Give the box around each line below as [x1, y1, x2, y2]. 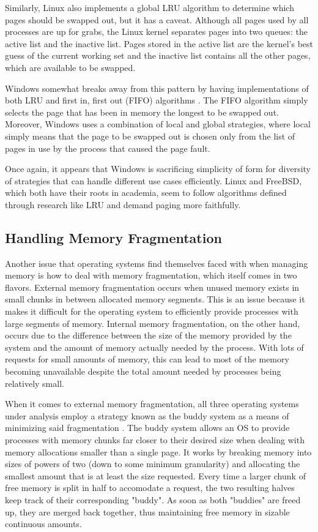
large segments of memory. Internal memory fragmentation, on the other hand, [5, 317, 300, 329]
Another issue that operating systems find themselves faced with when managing [5, 257, 308, 269]
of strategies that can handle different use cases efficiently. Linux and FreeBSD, [5, 174, 302, 187]
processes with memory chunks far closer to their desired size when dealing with [5, 433, 305, 446]
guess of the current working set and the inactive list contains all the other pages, [5, 49, 311, 62]
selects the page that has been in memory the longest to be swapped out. [5, 105, 279, 118]
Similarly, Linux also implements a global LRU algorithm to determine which [5, 1, 294, 13]
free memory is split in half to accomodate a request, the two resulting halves [5, 481, 295, 494]
